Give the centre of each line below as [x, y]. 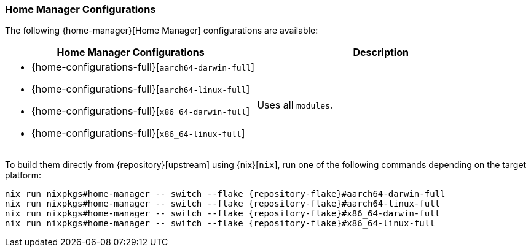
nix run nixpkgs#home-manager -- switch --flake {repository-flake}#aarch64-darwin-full [225, 194]
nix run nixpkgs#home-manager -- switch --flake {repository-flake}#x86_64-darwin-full [223, 214]
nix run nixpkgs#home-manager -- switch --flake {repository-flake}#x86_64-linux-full [220, 223]
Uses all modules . [295, 105]
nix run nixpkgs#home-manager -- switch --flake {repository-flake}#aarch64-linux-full [223, 204]
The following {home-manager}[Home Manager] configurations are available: [162, 31]
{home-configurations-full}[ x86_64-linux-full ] [138, 133]
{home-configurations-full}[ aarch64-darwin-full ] [143, 67]
